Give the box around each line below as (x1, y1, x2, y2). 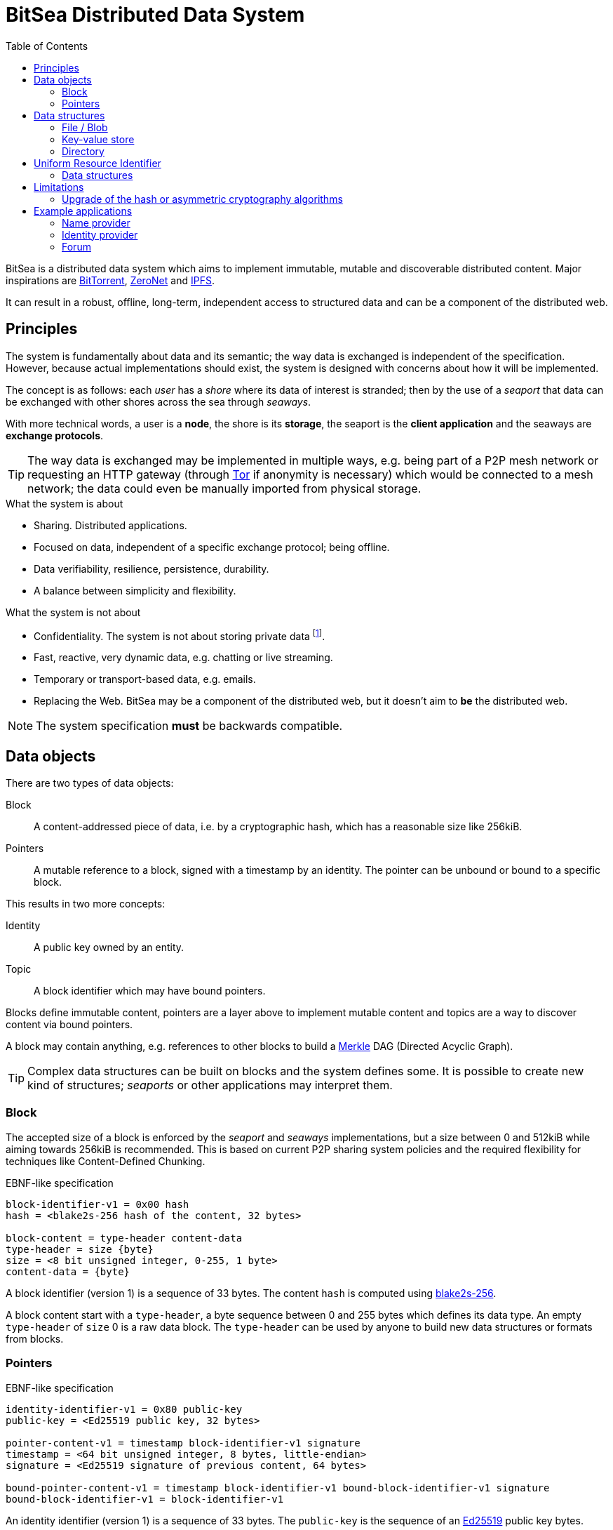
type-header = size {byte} (6, 1243, 154, 1255)
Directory (62, 145, 105, 157)
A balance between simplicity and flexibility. (34, 584, 236, 597)
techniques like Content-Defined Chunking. (6, 1155, 206, 1167)
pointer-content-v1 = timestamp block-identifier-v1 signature (6, 1437, 361, 1449)
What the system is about (6, 497, 123, 510)
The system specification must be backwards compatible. (36, 719, 343, 733)
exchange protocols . (6, 429, 104, 441)
